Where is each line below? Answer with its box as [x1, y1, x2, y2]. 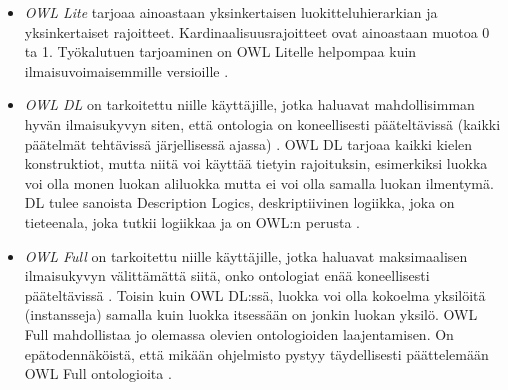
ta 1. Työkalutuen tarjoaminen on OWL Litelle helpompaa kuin [24, 41, 417, 62]
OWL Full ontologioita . [24, 363, 172, 384]
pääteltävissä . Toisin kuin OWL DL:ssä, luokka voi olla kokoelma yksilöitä [24, 284, 486, 305]
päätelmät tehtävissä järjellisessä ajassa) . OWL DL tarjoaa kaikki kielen [24, 133, 473, 154]
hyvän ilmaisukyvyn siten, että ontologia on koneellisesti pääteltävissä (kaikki [24, 113, 501, 134]
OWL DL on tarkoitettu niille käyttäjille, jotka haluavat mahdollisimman [24, 94, 475, 115]
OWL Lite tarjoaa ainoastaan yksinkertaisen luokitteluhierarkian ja [24, 2, 438, 22]
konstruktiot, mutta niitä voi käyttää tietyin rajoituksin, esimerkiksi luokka [24, 153, 488, 174]
